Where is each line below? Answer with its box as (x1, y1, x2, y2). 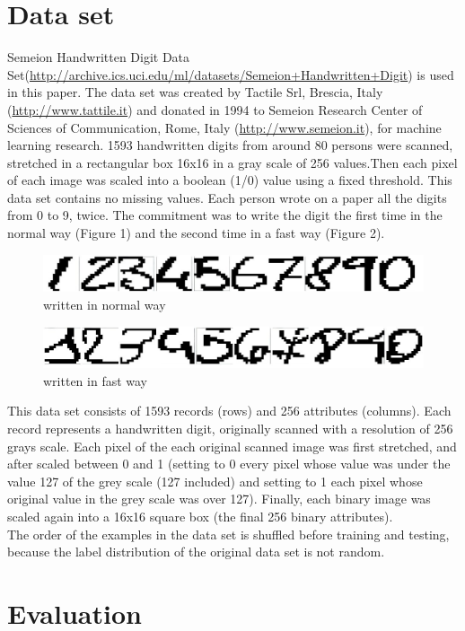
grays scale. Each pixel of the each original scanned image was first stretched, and (7, 436, 457, 455)
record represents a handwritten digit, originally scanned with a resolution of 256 (7, 419, 453, 438)
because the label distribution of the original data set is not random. (7, 542, 385, 561)
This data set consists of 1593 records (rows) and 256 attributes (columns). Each (7, 401, 452, 420)
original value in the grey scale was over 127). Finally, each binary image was (7, 489, 431, 508)
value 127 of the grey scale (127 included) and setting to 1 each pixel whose (7, 471, 423, 490)
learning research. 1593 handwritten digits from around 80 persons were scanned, (7, 136, 453, 154)
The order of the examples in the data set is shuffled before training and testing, (7, 524, 450, 543)
